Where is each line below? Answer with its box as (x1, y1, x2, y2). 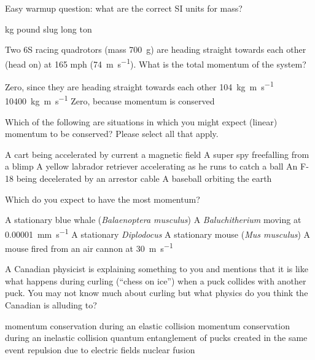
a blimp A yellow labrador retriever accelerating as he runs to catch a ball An (5, 160, 298, 173)
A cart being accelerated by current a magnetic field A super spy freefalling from (5, 147, 309, 160)
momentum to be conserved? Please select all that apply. (5, 127, 219, 140)
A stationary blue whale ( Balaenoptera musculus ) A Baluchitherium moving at (5, 213, 301, 226)
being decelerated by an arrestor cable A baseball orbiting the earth (16, 171, 272, 184)
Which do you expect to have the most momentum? (5, 192, 200, 205)
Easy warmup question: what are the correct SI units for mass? (5, 2, 243, 14)
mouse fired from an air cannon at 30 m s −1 (5, 240, 173, 254)
